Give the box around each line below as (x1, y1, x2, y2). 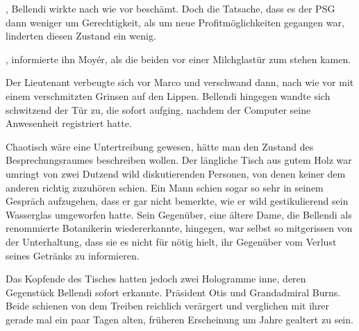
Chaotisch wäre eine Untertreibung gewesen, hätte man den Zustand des (6, 139, 314, 153)
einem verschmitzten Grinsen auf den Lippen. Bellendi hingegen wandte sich (6, 88, 331, 103)
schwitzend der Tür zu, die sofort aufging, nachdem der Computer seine (6, 102, 311, 117)
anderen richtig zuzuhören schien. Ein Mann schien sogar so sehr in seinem (6, 180, 324, 194)
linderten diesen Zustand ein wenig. (6, 28, 156, 43)
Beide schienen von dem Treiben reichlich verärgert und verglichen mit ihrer (6, 298, 330, 313)
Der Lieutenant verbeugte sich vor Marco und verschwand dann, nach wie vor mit (6, 75, 354, 90)
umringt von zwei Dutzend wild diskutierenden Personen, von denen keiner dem (6, 166, 346, 180)
